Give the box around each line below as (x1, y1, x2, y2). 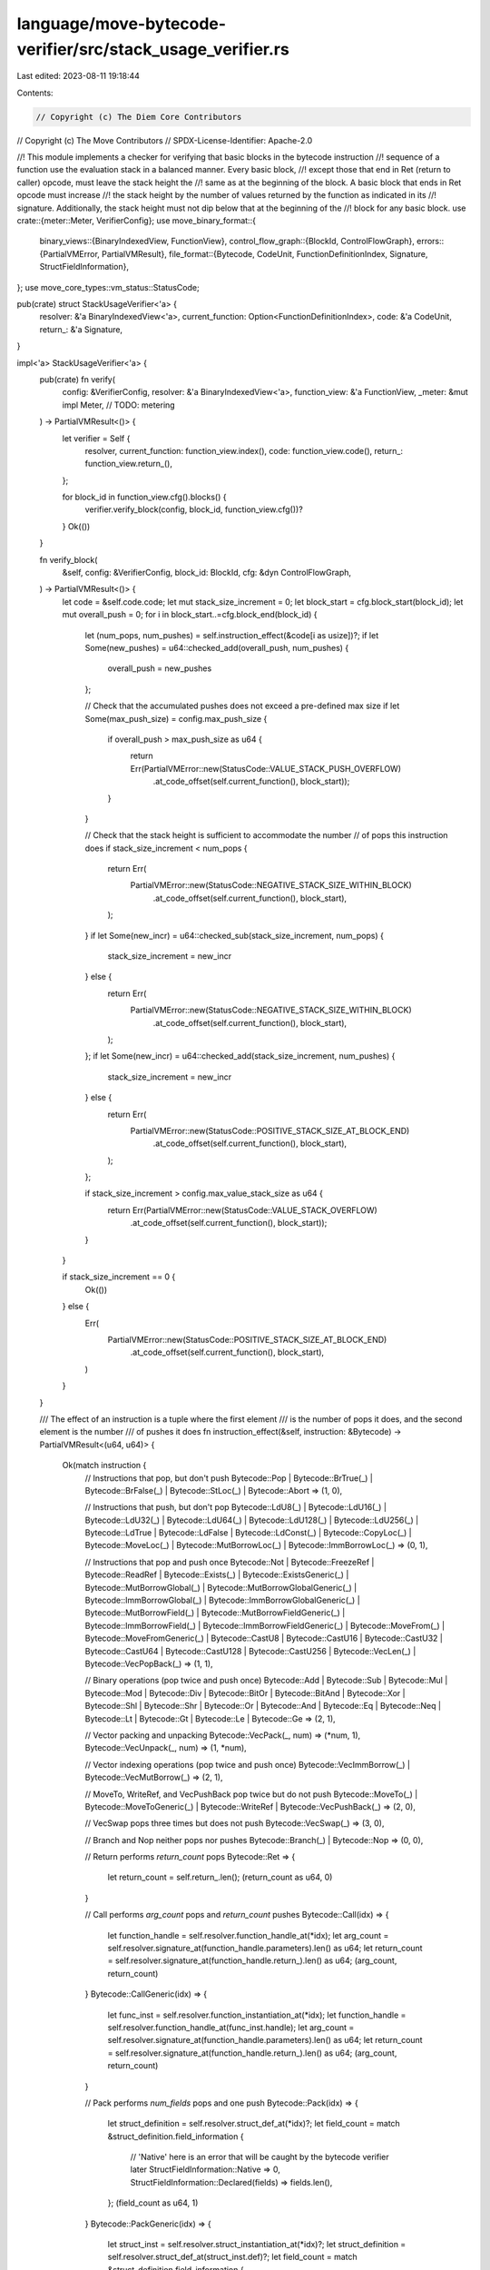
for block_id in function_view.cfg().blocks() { (62, 491, 227, 503)
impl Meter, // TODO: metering (62, 400, 176, 410)
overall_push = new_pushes (107, 663, 212, 674)
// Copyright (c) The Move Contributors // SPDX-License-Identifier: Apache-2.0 (16, 134, 313, 145)
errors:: (416, 236, 445, 247)
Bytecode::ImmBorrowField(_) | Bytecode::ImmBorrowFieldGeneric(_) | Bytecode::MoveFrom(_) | (84, 1620, 445, 1631)
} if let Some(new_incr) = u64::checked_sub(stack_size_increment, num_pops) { (84, 930, 385, 941)
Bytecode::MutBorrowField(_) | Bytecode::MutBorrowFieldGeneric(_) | (84, 1607, 346, 1618)
